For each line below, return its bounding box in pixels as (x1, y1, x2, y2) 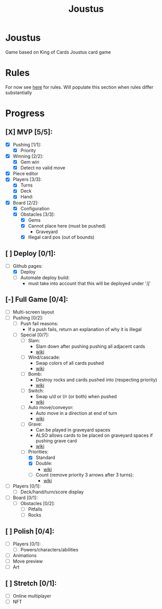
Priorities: (28, 449, 49, 455)
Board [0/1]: (12, 494, 38, 501)
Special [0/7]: (20, 331, 49, 338)
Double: (35, 460, 53, 467)
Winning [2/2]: (12, 153, 44, 159)
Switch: (28, 387, 44, 394)
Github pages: (12, 263, 43, 269)
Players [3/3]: (12, 176, 42, 182)
